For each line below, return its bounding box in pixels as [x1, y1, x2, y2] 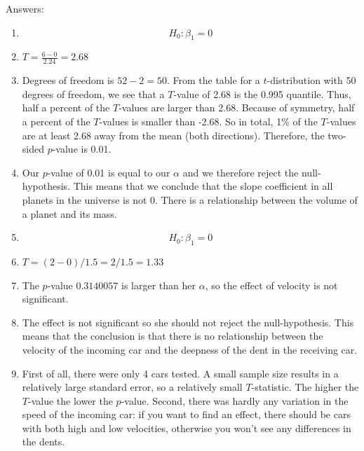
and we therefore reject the [182, 165, 299, 179]
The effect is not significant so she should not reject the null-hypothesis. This [22, 314, 354, 329]
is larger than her [121, 277, 196, 292]
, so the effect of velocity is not [205, 277, 338, 292]
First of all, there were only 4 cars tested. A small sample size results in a [22, 366, 339, 380]
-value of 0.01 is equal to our [47, 165, 170, 179]
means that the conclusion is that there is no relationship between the [22, 328, 323, 343]
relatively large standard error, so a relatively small [22, 380, 243, 394]
